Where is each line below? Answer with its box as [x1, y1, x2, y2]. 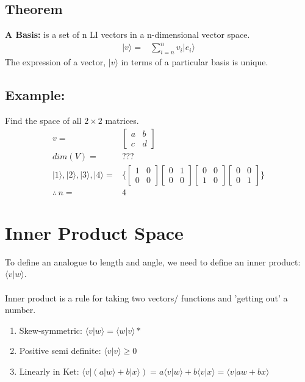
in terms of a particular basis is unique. [121, 56, 268, 68]
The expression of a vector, [5, 56, 106, 68]
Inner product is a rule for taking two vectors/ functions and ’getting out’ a [5, 291, 288, 304]
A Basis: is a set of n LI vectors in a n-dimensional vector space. [5, 28, 250, 41]
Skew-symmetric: [19, 323, 82, 336]
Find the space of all [5, 114, 82, 126]
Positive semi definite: [19, 344, 101, 357]
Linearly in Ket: [19, 364, 79, 377]
